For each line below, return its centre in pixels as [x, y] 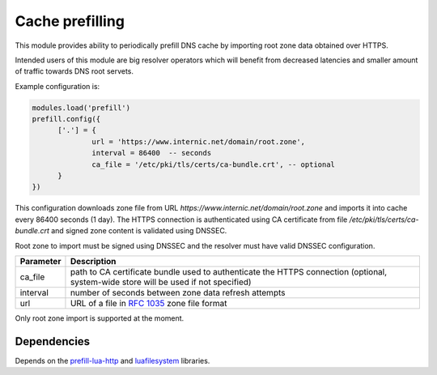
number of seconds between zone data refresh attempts [178, 292]
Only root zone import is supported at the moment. [100, 318]
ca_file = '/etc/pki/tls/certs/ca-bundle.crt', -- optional [214, 164]
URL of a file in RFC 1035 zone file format [148, 303]
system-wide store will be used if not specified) [161, 282]
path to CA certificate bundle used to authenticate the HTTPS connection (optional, [229, 271]
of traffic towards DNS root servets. [74, 71]
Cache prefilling [70, 21]
